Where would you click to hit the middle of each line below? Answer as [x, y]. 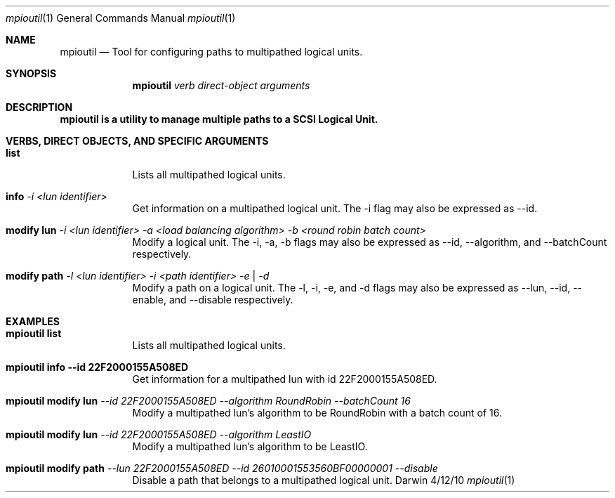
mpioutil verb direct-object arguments [221, 85]
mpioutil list [34, 333]
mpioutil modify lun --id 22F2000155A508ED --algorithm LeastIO [159, 434]
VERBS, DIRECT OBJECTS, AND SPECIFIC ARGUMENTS [137, 141]
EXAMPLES [33, 321]
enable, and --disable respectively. [213, 300]
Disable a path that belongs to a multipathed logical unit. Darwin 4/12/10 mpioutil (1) [324, 480]
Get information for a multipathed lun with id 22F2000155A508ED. [285, 379]
